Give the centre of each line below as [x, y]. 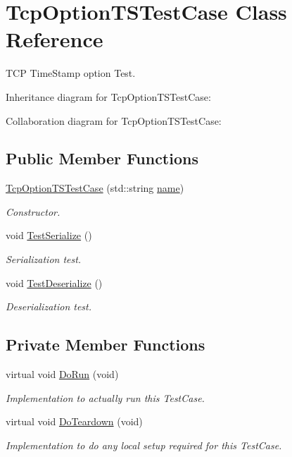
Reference [55, 39]
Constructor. [33, 211]
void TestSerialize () [49, 235]
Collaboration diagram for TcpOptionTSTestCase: [114, 120]
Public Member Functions [102, 158]
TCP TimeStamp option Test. [71, 73]
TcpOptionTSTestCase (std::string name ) [95, 188]
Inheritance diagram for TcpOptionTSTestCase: [108, 96]
